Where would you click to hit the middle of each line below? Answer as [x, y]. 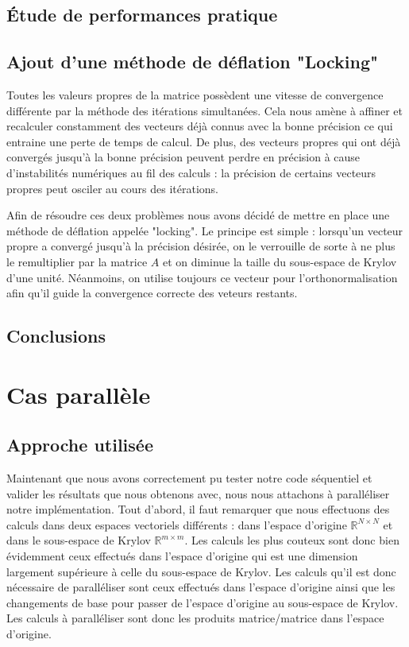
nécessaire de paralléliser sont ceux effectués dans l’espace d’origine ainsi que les [201, 587]
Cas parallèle [79, 394]
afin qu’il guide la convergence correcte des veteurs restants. [152, 293]
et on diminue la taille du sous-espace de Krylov [280, 261]
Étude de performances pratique [142, 15]
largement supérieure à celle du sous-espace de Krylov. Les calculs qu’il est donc [201, 571]
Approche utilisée [80, 445]
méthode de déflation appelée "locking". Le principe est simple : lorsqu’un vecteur [205, 230]
